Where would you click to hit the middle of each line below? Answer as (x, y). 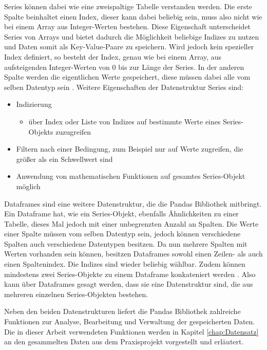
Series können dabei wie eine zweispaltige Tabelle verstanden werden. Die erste (128, 6)
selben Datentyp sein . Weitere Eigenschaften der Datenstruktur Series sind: (124, 87)
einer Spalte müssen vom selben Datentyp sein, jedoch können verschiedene (122, 234)
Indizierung (34, 104)
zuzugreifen (73, 131)
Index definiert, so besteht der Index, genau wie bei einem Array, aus (113, 56)
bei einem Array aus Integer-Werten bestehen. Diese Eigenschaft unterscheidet (128, 26)
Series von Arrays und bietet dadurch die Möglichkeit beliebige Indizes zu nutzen (132, 36)
